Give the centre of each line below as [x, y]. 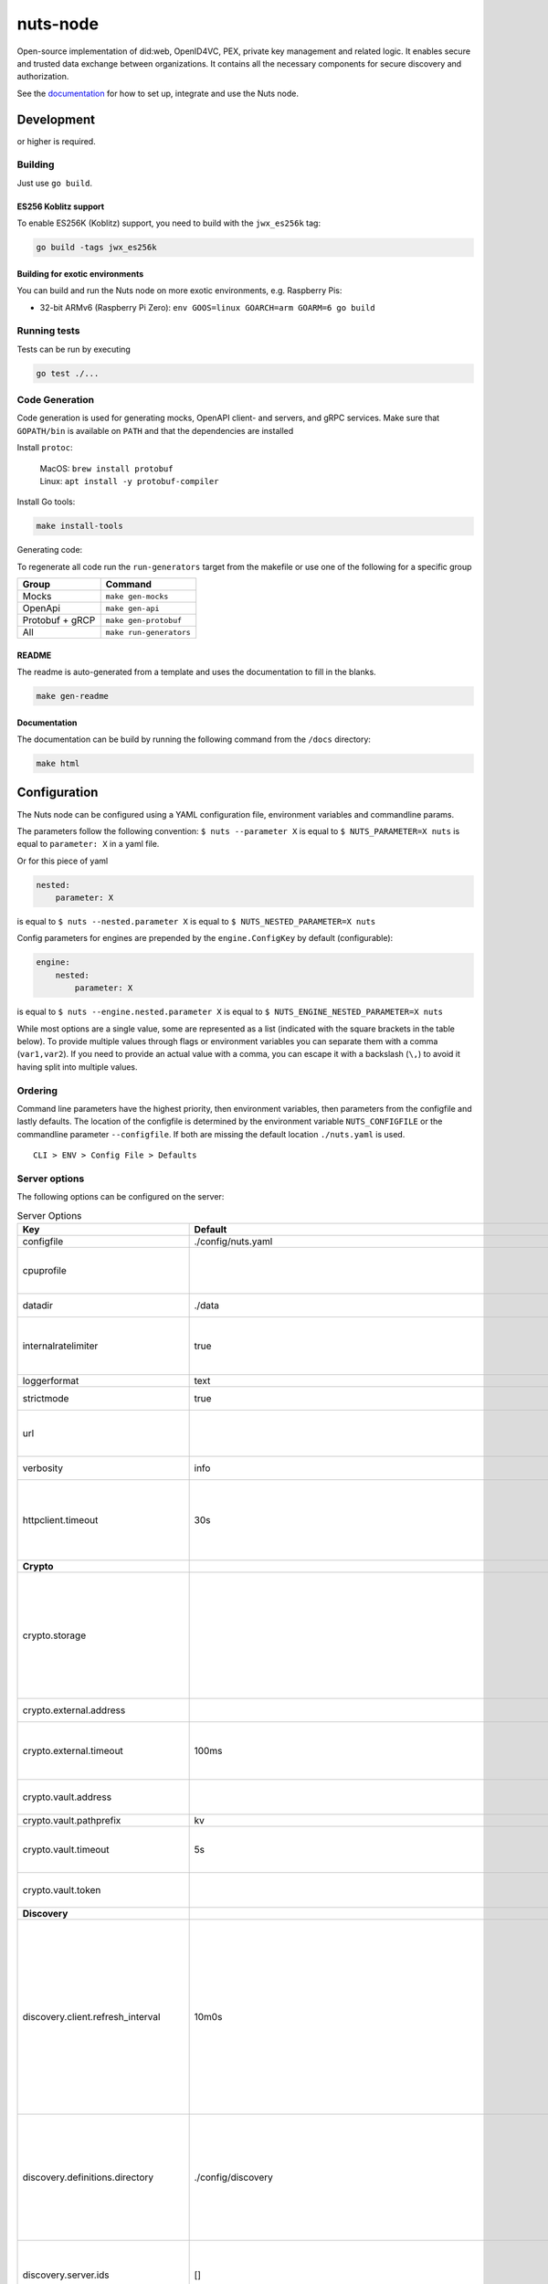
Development [56, 119]
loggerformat [51, 1380]
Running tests [48, 331]
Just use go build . [55, 183]
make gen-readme [73, 696]
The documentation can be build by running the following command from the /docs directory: [194, 739]
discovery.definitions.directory [88, 2177]
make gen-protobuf [144, 620]
